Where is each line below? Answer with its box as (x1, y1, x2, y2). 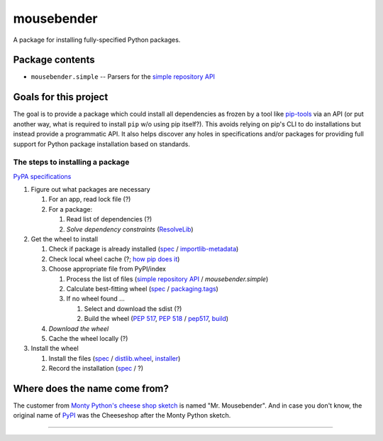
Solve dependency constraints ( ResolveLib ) (66, 224, 194, 234)
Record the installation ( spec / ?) (48, 364, 144, 373)
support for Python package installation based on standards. (13, 139, 191, 148)
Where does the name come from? (13, 382, 170, 394)
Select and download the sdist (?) (84, 304, 182, 312)
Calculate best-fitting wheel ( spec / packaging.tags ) (66, 284, 219, 293)
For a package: (48, 205, 93, 213)
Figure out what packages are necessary (30, 185, 150, 194)
